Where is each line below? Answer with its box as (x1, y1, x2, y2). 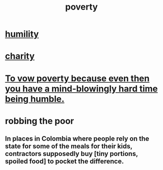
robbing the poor (5, 115, 74, 127)
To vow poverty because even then (5, 73, 150, 84)
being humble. (5, 93, 65, 104)
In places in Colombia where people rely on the (5, 135, 149, 143)
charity (5, 51, 35, 62)
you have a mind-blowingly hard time (5, 83, 158, 94)
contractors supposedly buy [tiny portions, (5, 150, 138, 158)
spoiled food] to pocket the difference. (5, 157, 124, 166)
